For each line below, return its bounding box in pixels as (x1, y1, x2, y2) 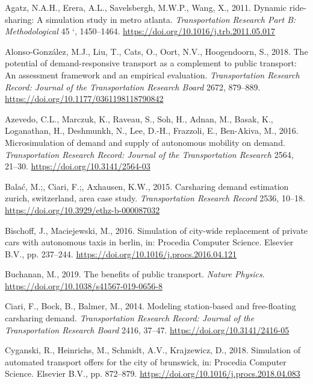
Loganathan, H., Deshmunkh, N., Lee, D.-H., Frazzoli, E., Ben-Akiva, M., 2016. (5, 124, 299, 137)
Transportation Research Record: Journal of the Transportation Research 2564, (5, 148, 294, 160)
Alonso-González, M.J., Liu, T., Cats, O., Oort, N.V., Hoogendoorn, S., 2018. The (5, 45, 308, 57)
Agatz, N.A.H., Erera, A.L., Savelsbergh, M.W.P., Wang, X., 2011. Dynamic (5, 1, 287, 13)
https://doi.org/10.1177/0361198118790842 (5, 92, 164, 105)
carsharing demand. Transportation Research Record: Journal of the (5, 312, 255, 324)
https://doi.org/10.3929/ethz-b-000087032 (5, 203, 160, 216)
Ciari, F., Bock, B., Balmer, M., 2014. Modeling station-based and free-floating (5, 300, 296, 312)
